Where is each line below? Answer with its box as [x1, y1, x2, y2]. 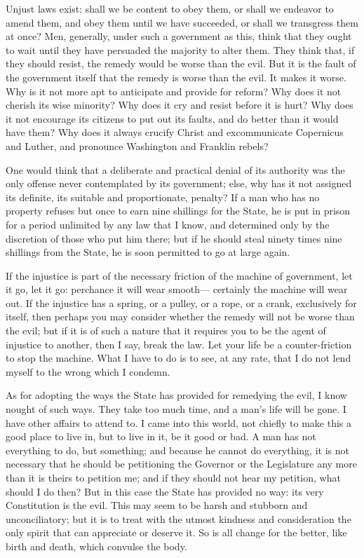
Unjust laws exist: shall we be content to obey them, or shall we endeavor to [6, 1, 334, 15]
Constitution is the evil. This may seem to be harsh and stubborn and [6, 498, 308, 512]
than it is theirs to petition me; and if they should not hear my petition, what [6, 470, 341, 484]
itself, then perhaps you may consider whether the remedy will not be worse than [6, 309, 355, 324]
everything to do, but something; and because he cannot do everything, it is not [6, 442, 349, 457]
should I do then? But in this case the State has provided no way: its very [6, 484, 324, 498]
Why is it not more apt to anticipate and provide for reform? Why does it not [6, 83, 342, 98]
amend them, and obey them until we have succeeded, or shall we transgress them [6, 15, 358, 29]
